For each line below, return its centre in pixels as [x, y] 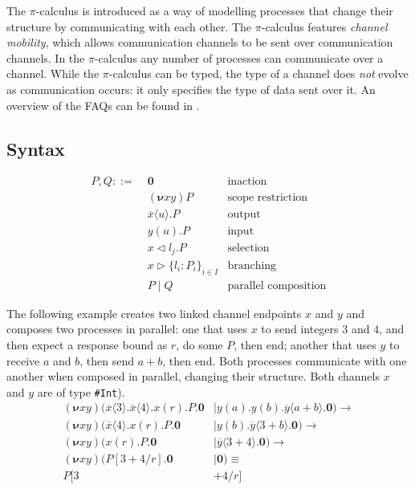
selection [248, 248]
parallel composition [277, 285]
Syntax [36, 148]
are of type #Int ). [81, 391]
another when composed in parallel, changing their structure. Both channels [193, 376]
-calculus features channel [324, 26]
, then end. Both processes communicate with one [285, 360]
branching [252, 265]
